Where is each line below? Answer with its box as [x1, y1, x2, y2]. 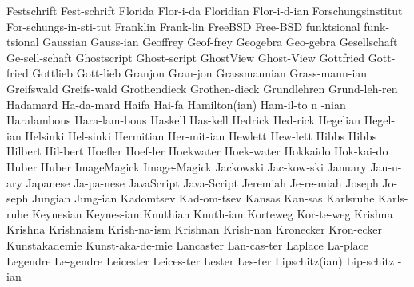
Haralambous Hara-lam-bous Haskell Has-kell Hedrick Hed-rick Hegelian [6, 112, 360, 128]
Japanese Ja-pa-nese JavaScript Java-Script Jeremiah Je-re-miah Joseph [26, 174, 379, 191]
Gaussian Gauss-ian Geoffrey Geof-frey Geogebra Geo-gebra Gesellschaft [42, 33, 398, 50]
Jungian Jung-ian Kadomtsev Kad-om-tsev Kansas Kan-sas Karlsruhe [31, 190, 375, 206]
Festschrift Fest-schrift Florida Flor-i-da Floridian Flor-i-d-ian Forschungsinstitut [6, 2, 403, 18]
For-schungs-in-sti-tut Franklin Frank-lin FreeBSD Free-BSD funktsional [6, 18, 360, 34]
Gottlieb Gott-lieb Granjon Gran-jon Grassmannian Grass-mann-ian [32, 65, 368, 81]
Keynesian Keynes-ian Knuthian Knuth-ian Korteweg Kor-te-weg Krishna [31, 205, 393, 222]
